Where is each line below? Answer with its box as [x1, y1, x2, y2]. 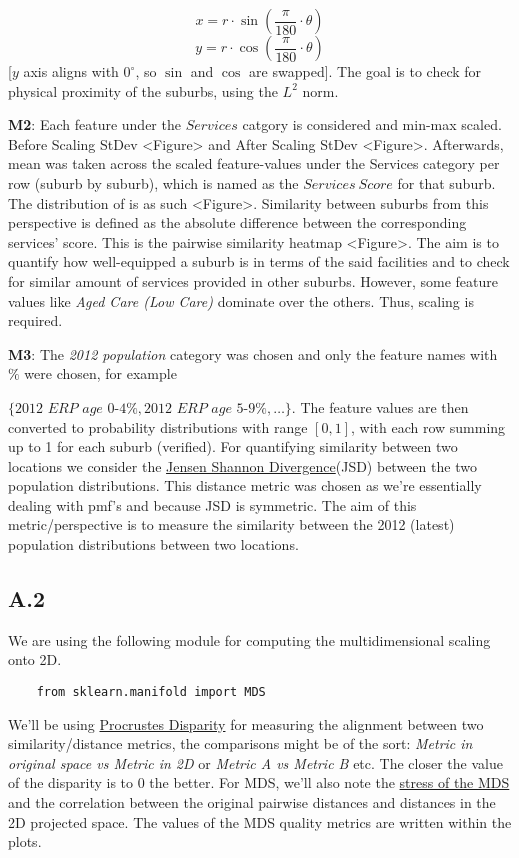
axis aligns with [23, 61, 119, 81]
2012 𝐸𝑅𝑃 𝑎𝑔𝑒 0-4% [15, 401, 138, 416]
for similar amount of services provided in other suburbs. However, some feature [8, 270, 498, 291]
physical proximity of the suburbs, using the [8, 80, 278, 101]
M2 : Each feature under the [8, 114, 181, 135]
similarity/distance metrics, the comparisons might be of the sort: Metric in [8, 733, 473, 754]
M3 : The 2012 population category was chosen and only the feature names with [8, 343, 498, 364]
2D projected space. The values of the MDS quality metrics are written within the [8, 811, 512, 832]
